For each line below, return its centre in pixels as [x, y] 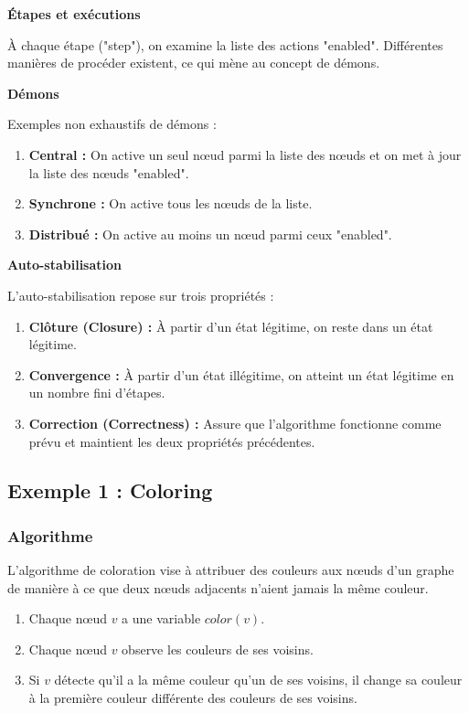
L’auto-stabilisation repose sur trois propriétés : [141, 295]
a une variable [161, 618]
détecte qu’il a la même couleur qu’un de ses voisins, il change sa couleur [258, 680]
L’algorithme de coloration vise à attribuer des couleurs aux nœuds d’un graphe [231, 570]
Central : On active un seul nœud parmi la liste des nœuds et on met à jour [245, 154]
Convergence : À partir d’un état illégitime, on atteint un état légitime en [241, 374]
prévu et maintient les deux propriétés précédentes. [172, 441]
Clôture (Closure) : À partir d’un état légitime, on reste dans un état [231, 326]
